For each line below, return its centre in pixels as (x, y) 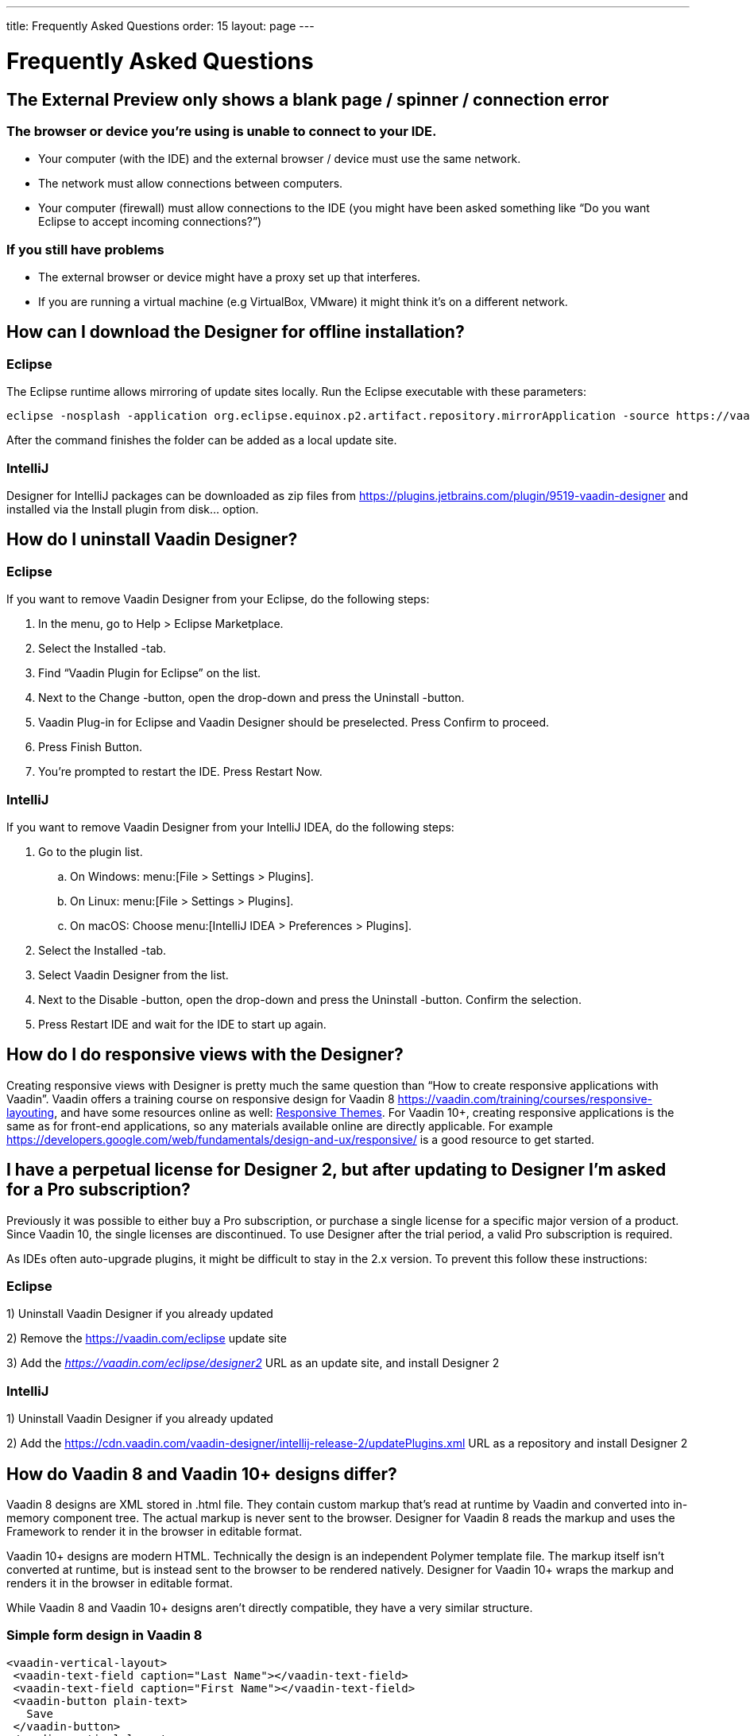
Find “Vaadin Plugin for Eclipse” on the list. (150, 673)
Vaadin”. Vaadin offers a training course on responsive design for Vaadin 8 (201, 1099)
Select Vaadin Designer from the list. (133, 975)
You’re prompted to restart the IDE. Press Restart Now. (180, 772)
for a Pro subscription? (99, 1190)
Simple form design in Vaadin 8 (104, 1635)
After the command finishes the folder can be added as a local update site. (202, 440)
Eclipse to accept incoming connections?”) (150, 222)
